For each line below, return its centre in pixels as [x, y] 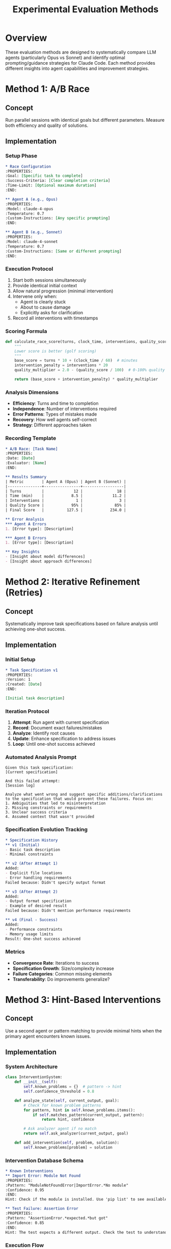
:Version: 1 [18, 680]
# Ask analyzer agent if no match [60, 1129]
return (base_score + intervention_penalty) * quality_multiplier [86, 379]
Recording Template [31, 438]
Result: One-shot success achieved [43, 939]
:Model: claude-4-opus [29, 209]
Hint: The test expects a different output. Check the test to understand [86, 1232]
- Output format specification [38, 901]
